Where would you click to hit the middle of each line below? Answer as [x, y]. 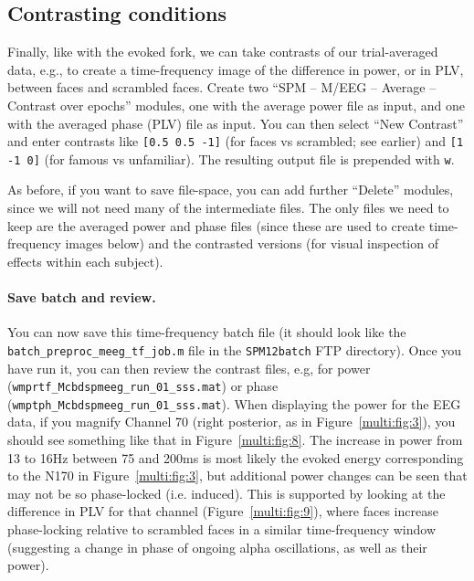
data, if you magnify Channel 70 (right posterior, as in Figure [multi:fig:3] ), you [232, 422]
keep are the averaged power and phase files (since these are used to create [216, 225]
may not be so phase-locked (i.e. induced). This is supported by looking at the [226, 493]
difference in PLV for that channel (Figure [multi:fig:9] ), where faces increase [223, 511]
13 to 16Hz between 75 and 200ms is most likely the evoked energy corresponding [236, 457]
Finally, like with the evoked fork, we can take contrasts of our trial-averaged [223, 52]
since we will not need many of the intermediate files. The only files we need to [228, 208]
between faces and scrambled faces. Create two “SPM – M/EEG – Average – [222, 87]
